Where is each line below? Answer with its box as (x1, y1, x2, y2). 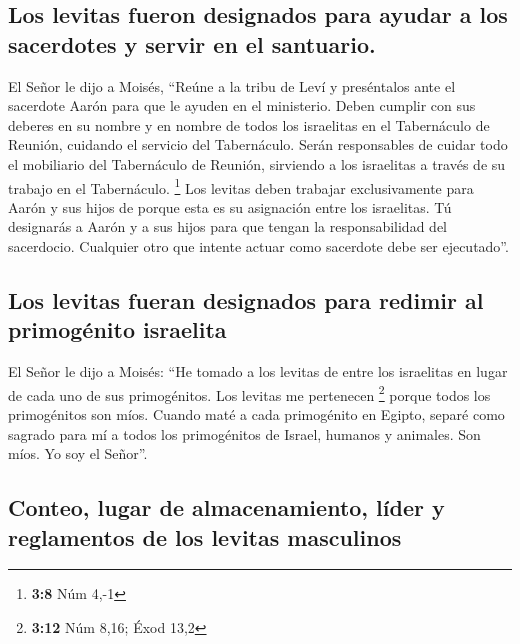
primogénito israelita (8, 314, 227, 345)
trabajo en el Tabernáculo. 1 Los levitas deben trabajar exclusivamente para (8, 174, 474, 198)
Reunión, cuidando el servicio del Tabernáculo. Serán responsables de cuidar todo (8, 134, 508, 155)
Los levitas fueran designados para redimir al (8, 284, 484, 315)
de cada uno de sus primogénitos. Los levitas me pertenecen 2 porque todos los (8, 381, 491, 405)
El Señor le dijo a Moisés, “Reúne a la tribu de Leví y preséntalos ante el (8, 75, 456, 96)
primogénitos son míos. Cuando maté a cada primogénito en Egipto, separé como (8, 404, 505, 425)
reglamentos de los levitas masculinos (8, 521, 402, 552)
